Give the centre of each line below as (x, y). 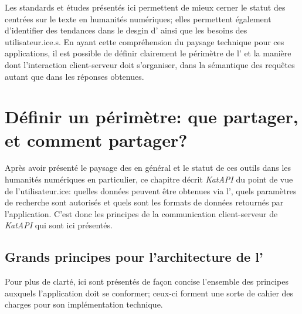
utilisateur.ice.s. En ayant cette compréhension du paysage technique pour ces (145, 41)
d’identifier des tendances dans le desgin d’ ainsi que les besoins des (126, 30)
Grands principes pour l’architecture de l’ (134, 257)
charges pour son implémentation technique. (84, 304)
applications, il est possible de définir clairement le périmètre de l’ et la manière (148, 53)
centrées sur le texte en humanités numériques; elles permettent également (138, 18)
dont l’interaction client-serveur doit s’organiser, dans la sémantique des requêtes (150, 64)
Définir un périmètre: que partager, (152, 117)
